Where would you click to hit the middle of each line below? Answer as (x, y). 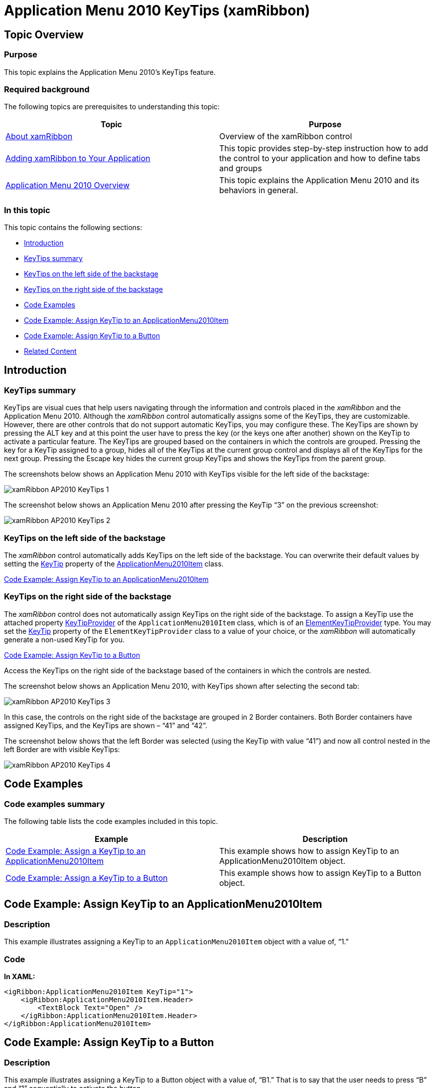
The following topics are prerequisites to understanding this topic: (112, 107)
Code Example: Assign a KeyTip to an (76, 851)
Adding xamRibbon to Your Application (78, 158)
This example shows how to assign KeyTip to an (309, 851)
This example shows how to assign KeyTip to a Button (320, 873)
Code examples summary (55, 804)
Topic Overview (44, 34)
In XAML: (20, 976)
